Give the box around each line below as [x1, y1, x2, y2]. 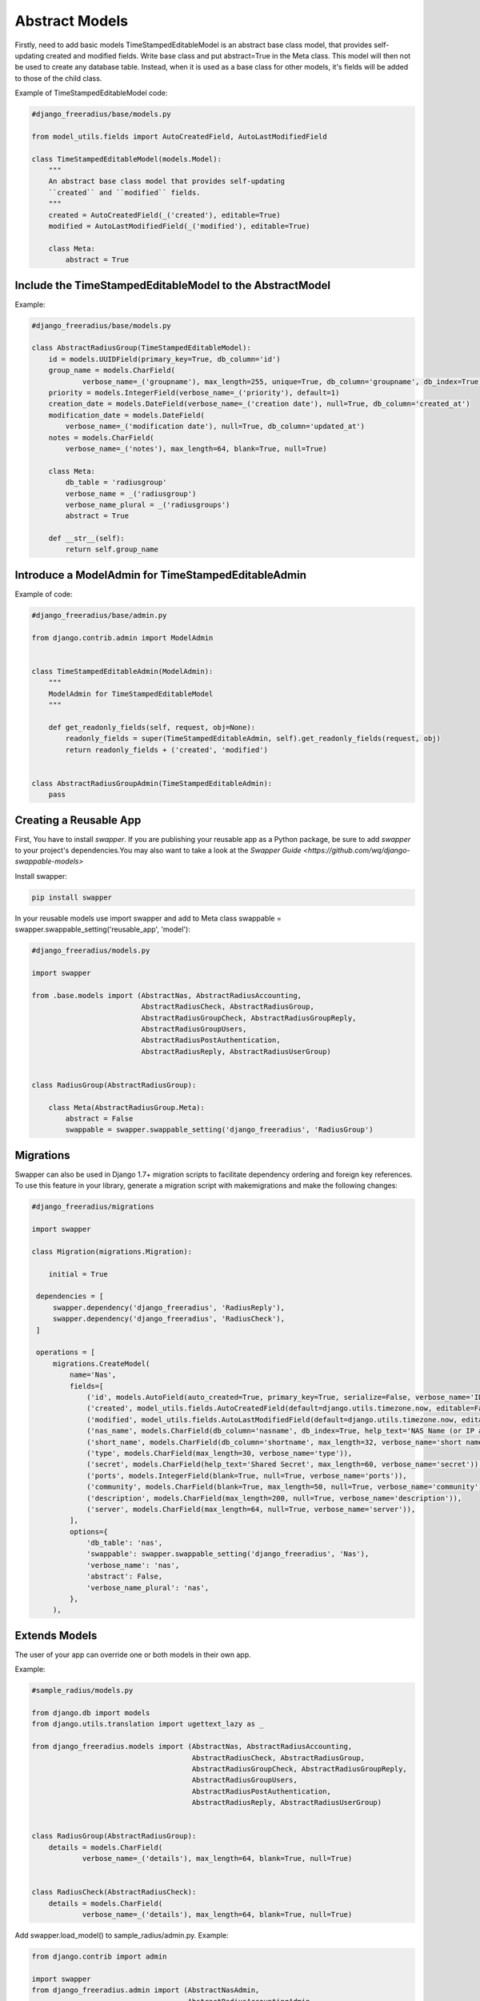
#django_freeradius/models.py [31, 946, 150, 956]
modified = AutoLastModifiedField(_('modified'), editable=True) [48, 222, 310, 231]
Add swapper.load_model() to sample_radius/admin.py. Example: [14, 1931, 229, 1940]
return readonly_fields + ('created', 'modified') [65, 745, 268, 754]
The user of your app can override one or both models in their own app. [14, 1650, 251, 1659]
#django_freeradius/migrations [31, 1202, 155, 1212]
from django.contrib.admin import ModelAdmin [31, 633, 214, 642]
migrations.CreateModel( [52, 1359, 150, 1368]
